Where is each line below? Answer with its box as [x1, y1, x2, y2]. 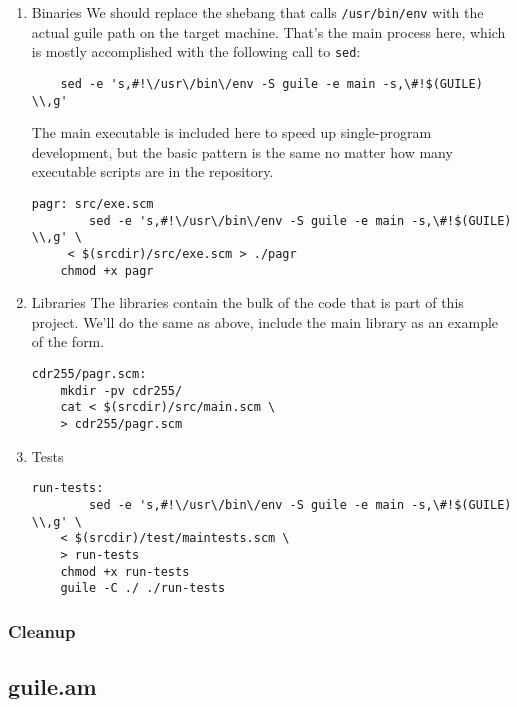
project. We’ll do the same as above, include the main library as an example [31, 311, 499, 332]
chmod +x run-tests [60, 564, 190, 579]
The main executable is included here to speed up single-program [31, 122, 432, 143]
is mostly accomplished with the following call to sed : [31, 41, 361, 62]
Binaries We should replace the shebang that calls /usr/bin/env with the [31, 2, 484, 22]
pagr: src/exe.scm [31, 197, 154, 211]
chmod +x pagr [60, 263, 154, 278]
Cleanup [8, 618, 76, 643]
